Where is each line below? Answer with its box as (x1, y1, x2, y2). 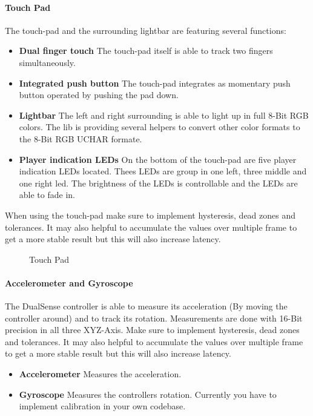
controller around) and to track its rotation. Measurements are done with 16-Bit (5, 311, 303, 324)
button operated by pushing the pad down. (19, 88, 179, 101)
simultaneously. (19, 56, 76, 68)
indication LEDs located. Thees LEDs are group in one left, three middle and (19, 165, 307, 177)
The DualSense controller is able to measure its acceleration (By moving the (5, 300, 288, 312)
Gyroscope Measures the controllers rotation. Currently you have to (19, 388, 277, 400)
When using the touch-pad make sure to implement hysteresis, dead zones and (5, 208, 296, 221)
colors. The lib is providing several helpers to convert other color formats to (19, 121, 300, 133)
